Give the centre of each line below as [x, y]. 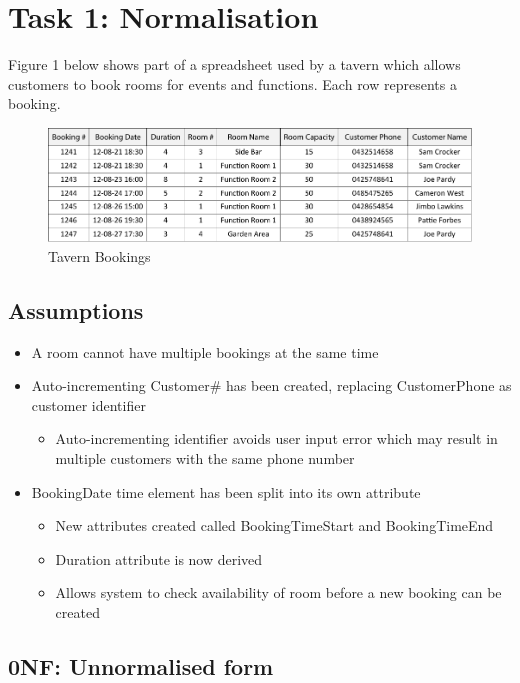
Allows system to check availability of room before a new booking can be [278, 592]
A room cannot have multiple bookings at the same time [205, 351]
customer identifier [88, 404]
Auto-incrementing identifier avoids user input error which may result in [276, 438]
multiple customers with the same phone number [205, 457]
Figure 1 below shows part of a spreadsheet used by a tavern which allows [234, 64]
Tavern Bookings [99, 255]
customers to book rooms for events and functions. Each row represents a [232, 83]
